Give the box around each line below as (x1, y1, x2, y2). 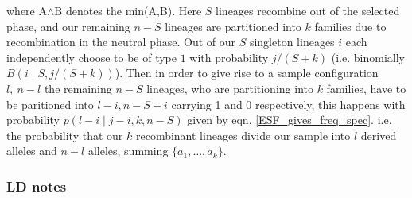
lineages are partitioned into (165, 17, 301, 34)
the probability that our (6, 126, 123, 143)
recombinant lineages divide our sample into (135, 126, 351, 143)
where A (6, 2, 47, 18)
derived (360, 126, 397, 143)
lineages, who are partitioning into (146, 80, 313, 96)
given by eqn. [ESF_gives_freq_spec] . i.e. (187, 111, 392, 128)
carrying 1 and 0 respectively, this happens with (171, 95, 406, 112)
